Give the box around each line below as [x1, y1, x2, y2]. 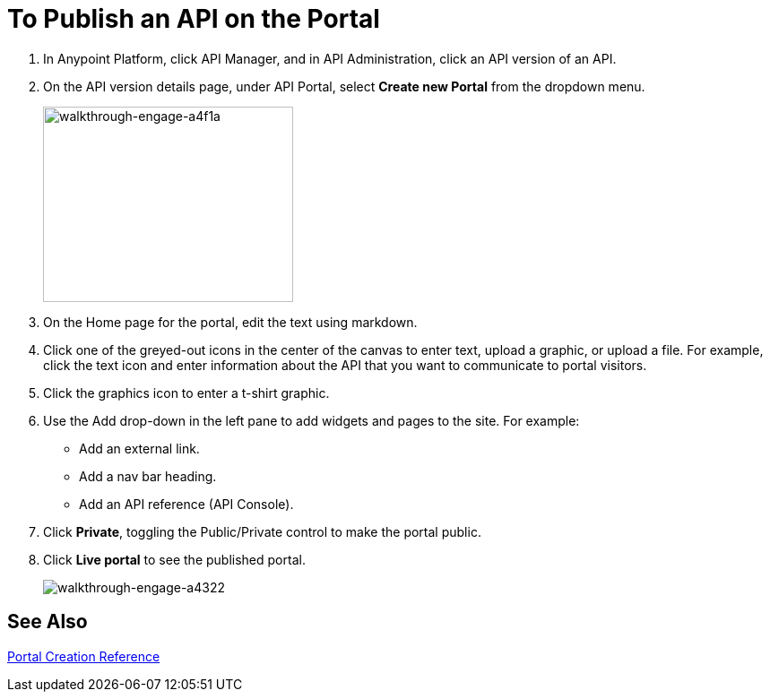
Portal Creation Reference [7, 648, 160, 664]
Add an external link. [79, 440, 200, 456]
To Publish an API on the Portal [7, 4, 380, 34]
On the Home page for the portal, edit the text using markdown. [43, 314, 418, 330]
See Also [7, 610, 88, 634]
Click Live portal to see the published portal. [43, 551, 306, 567]
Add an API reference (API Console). [79, 496, 294, 512]
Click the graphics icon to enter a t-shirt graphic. [43, 384, 330, 401]
